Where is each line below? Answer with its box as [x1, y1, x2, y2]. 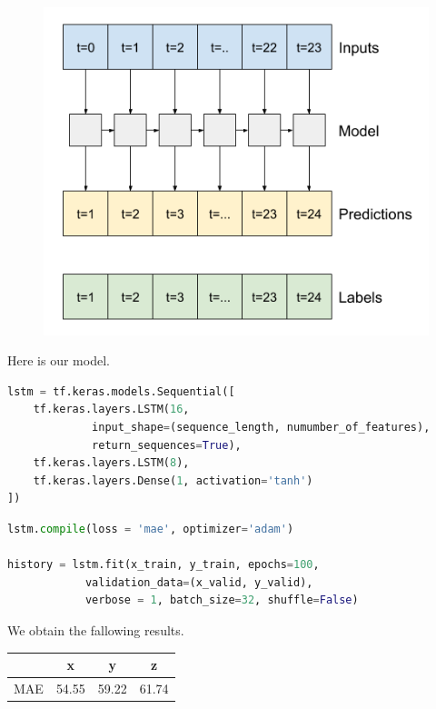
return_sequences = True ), [92, 438, 242, 452]
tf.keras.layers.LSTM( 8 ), [33, 456, 190, 470]
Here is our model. [7, 351, 110, 370]
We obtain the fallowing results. [7, 620, 184, 639]
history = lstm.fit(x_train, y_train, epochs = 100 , [7, 558, 320, 572]
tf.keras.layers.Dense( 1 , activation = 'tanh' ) [33, 474, 313, 487]
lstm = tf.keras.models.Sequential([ [7, 384, 235, 398]
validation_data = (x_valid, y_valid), [84, 575, 313, 589]
